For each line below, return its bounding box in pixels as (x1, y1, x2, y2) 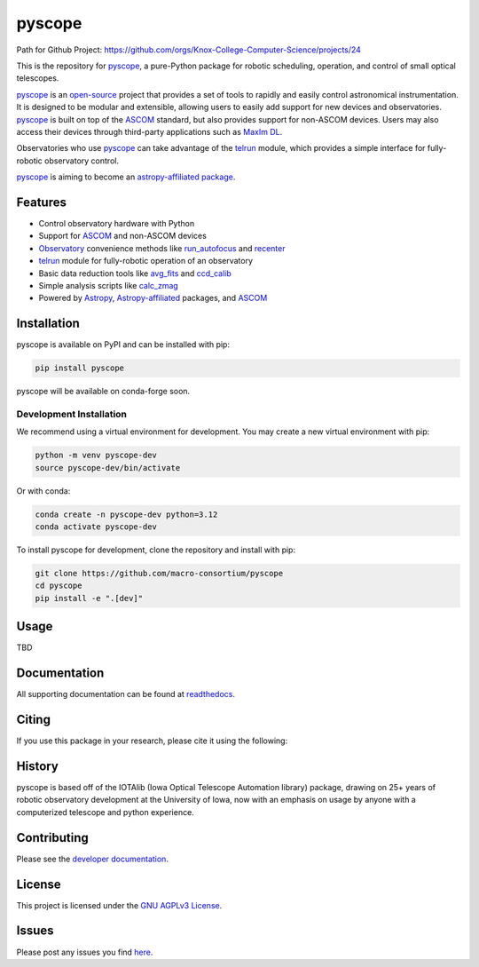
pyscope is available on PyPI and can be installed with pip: (16, 339, 231, 350)
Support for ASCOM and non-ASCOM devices (38, 231, 208, 242)
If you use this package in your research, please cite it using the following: (16, 735, 288, 746)
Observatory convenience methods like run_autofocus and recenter (38, 242, 286, 253)
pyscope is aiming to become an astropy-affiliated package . (16, 171, 236, 182)
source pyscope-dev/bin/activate (35, 463, 181, 472)
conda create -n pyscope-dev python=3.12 (35, 509, 218, 519)
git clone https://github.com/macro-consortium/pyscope (35, 568, 284, 579)
